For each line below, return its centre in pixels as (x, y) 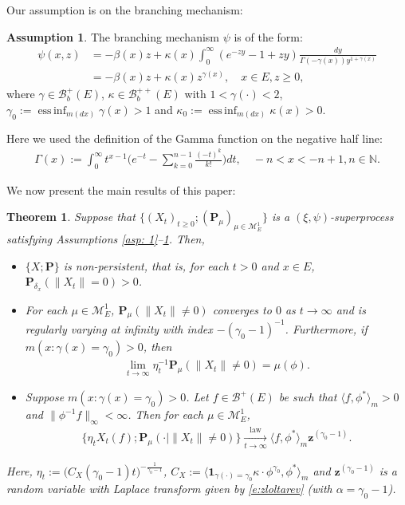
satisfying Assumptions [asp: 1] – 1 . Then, (106, 239)
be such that (308, 397)
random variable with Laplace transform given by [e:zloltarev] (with (169, 488)
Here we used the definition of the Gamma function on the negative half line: (195, 138)
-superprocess (362, 217)
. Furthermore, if (326, 328)
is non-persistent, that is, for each (146, 265)
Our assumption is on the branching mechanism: (125, 10)
